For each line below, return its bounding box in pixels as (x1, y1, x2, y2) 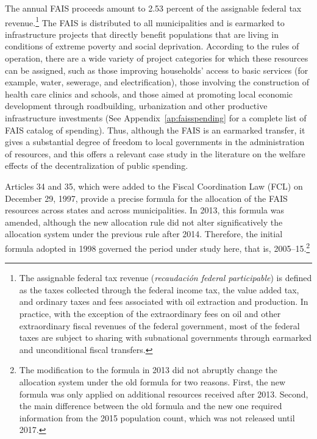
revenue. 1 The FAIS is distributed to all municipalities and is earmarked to (5, 14, 285, 29)
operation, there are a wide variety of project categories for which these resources (5, 52, 308, 65)
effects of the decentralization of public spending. (5, 159, 188, 172)
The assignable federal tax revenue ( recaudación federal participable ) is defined (19, 271, 312, 284)
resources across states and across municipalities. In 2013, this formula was (5, 204, 284, 216)
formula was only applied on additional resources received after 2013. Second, (19, 387, 308, 400)
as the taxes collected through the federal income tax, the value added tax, (19, 283, 299, 296)
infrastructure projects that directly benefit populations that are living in (5, 27, 279, 40)
